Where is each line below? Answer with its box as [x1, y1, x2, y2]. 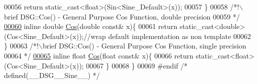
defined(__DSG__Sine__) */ [4, 70, 100, 80]
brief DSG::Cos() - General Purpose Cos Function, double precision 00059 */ [4, 11, 240, 21]
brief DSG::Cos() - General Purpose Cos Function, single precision [43, 40, 246, 51]
